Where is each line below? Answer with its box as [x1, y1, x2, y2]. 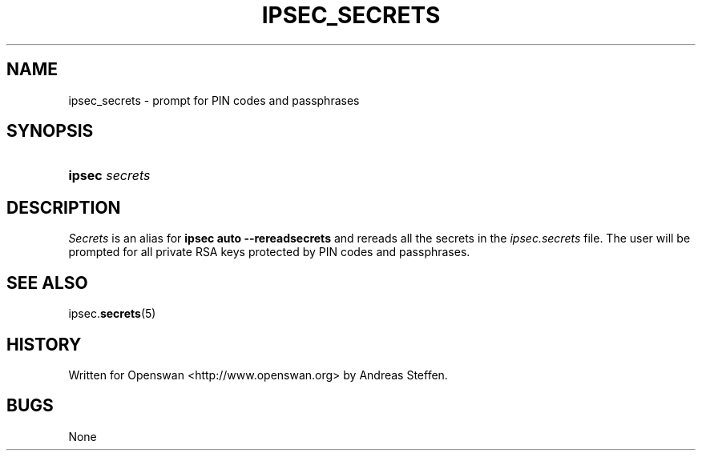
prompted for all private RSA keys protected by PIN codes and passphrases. [68, 245, 470, 259]
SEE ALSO [6, 272, 88, 293]
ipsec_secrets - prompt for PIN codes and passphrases [68, 93, 360, 107]
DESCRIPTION [6, 197, 121, 218]
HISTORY [6, 334, 82, 355]
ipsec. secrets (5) [68, 307, 156, 321]
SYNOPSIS [6, 121, 94, 142]
